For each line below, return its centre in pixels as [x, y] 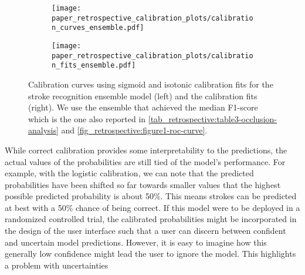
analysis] [43, 130]
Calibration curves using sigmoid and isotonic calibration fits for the [151, 84]
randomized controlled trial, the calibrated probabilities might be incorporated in [151, 219]
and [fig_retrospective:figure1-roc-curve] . [134, 130]
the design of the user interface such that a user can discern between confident [145, 231]
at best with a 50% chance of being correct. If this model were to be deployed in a [152, 207]
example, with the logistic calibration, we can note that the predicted [129, 173]
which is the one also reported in [87, 118]
